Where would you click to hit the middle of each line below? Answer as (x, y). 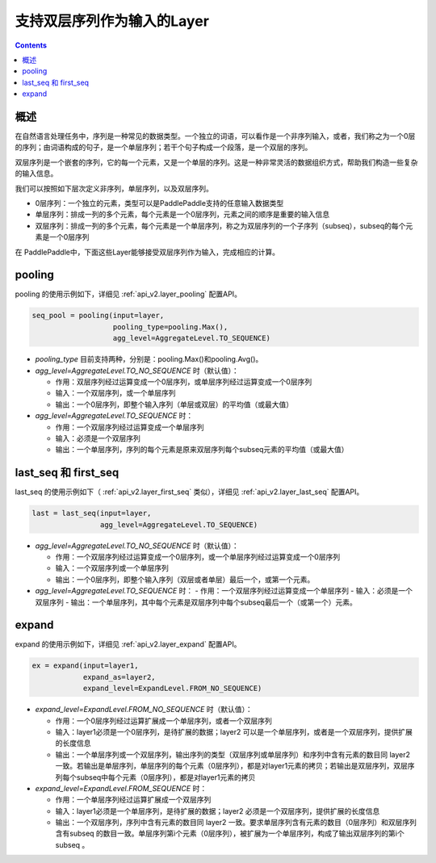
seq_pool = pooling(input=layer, (98, 316)
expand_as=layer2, (119, 677)
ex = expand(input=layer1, (85, 666)
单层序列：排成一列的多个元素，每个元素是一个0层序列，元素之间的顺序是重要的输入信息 (182, 215)
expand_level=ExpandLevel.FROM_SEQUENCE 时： (121, 788)
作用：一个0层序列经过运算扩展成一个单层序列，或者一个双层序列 (163, 721)
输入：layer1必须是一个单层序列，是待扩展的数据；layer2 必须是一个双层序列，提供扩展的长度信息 (218, 811)
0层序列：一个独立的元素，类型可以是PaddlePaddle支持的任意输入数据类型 (159, 203)
